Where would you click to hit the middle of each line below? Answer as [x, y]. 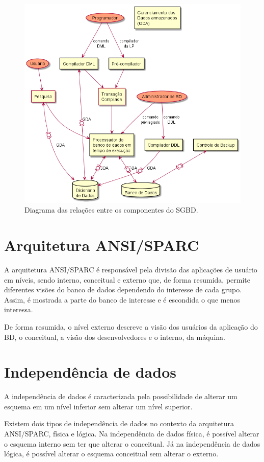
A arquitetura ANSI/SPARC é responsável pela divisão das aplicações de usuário [131, 269]
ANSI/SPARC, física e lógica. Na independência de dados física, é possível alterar [132, 434]
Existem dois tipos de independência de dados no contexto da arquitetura [119, 423]
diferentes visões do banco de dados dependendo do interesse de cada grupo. [123, 290]
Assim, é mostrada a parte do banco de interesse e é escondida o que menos [122, 299]
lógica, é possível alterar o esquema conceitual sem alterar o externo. [111, 454]
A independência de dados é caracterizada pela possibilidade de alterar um [121, 396]
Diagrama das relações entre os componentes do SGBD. [111, 210]
